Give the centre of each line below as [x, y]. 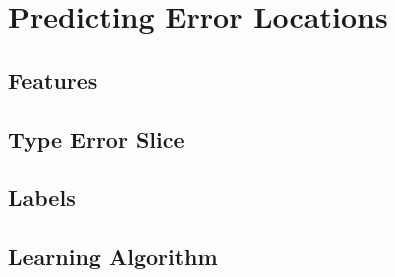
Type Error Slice [96, 138]
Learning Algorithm [113, 256]
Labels [42, 197]
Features [53, 79]
